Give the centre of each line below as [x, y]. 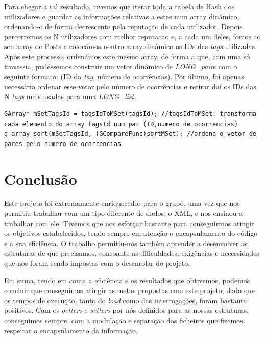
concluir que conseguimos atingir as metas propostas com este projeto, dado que [130, 290]
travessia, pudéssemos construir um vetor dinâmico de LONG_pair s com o [121, 66]
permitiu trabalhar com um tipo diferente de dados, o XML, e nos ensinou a [124, 213]
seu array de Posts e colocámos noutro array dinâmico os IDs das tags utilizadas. [130, 46]
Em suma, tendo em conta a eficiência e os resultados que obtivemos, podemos [127, 280]
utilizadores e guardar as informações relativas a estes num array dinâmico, [122, 16]
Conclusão [41, 178]
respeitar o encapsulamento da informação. [71, 330]
